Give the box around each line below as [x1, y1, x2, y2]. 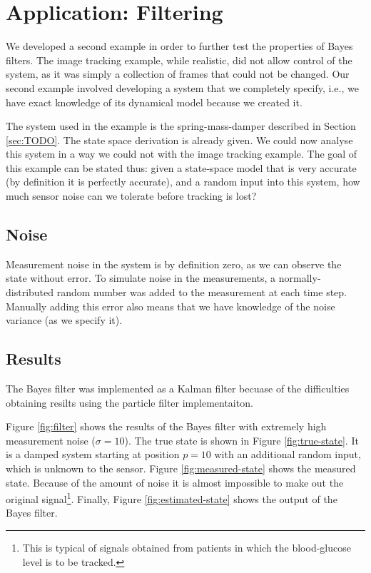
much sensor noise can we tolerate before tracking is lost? [6, 188, 257, 203]
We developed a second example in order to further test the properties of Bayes [6, 39, 353, 54]
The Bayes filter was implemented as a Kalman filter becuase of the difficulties [6, 381, 350, 396]
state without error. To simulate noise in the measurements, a [6, 270, 276, 285]
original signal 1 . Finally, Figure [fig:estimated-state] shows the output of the [6, 490, 337, 506]
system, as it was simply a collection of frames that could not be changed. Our [6, 66, 350, 81]
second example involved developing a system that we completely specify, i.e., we [6, 80, 359, 95]
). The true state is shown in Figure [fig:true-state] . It [124, 432, 359, 447]
